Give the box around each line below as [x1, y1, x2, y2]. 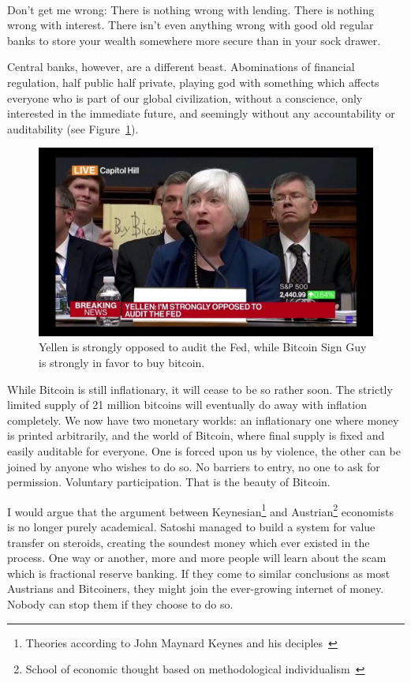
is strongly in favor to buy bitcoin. [39, 354, 205, 371]
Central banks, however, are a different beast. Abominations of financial [7, 58, 355, 75]
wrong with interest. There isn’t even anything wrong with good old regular [7, 17, 374, 33]
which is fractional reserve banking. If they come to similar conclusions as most [7, 564, 390, 581]
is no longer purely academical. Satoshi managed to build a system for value [7, 519, 376, 535]
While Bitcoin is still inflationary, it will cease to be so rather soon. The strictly [7, 380, 393, 397]
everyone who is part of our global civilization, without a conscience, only [7, 89, 363, 106]
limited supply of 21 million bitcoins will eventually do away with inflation [7, 396, 367, 413]
